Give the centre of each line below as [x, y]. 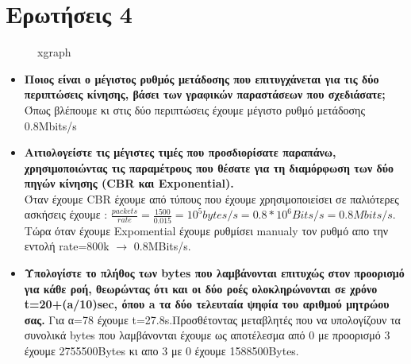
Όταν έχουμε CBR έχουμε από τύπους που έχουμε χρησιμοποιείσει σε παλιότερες [211, 198]
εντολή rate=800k [67, 246]
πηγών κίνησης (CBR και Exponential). [129, 183]
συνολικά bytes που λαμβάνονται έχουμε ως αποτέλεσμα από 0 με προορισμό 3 [207, 335]
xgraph [54, 52]
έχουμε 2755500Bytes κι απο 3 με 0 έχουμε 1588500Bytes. [161, 350]
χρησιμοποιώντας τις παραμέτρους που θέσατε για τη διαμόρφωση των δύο [209, 167]
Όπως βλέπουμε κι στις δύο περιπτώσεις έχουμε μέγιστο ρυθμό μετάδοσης [194, 109]
